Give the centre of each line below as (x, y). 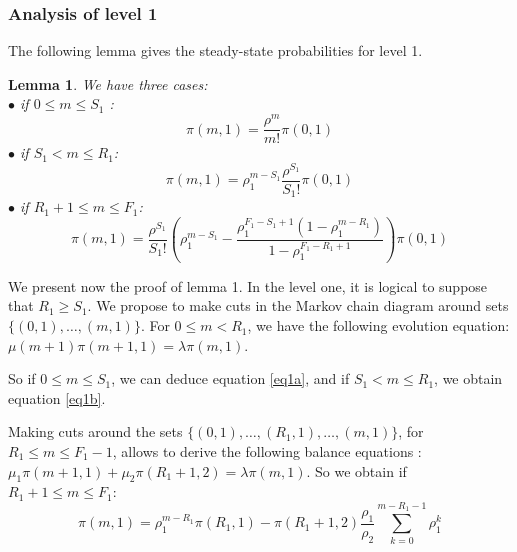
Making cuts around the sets (95, 431)
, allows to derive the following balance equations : (267, 451)
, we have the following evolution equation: (378, 325)
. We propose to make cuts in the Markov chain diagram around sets (298, 305)
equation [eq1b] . (57, 397)
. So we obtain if (356, 470)
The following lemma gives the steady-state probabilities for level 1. (215, 50)
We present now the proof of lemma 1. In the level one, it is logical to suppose (248, 285)
